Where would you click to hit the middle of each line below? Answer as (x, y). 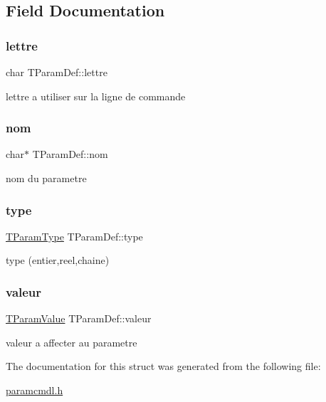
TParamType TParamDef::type (74, 236)
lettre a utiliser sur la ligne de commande (96, 96)
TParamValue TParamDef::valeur (79, 318)
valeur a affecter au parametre (72, 342)
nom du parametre (46, 178)
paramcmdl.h (35, 390)
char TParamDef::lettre (57, 72)
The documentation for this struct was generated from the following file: (163, 366)
